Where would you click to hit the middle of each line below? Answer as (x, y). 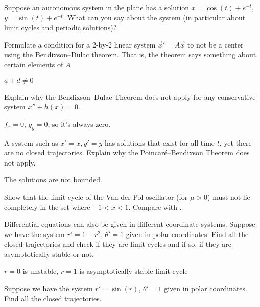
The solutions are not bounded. (53, 180)
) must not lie (229, 196)
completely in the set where (47, 207)
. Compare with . (155, 207)
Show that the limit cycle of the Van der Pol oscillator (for (96, 196)
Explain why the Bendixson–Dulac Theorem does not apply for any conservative (130, 96)
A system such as (31, 142)
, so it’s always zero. (79, 123)
